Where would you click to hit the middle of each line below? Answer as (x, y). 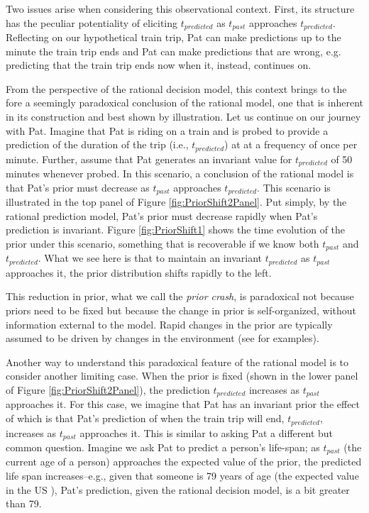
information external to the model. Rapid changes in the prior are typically (169, 324)
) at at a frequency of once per (291, 144)
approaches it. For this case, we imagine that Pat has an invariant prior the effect (183, 404)
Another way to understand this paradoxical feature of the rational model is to (177, 362)
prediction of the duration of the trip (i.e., (97, 144)
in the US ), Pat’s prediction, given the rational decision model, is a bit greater (178, 489)
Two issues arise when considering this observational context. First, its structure (180, 9)
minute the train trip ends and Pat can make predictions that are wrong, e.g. (174, 51)
